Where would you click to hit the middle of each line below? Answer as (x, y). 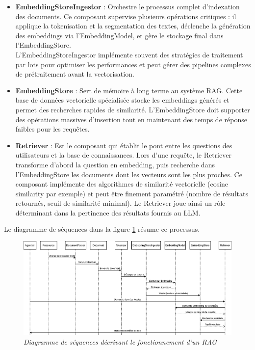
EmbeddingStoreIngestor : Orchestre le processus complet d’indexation (127, 6)
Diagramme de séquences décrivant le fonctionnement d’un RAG (120, 341)
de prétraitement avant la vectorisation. (75, 74)
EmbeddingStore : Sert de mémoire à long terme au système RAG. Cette (129, 90)
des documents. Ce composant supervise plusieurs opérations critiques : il (126, 16)
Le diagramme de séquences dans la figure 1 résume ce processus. (102, 229)
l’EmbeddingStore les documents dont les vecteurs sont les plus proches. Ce (129, 174)
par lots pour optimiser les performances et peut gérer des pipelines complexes (133, 64)
